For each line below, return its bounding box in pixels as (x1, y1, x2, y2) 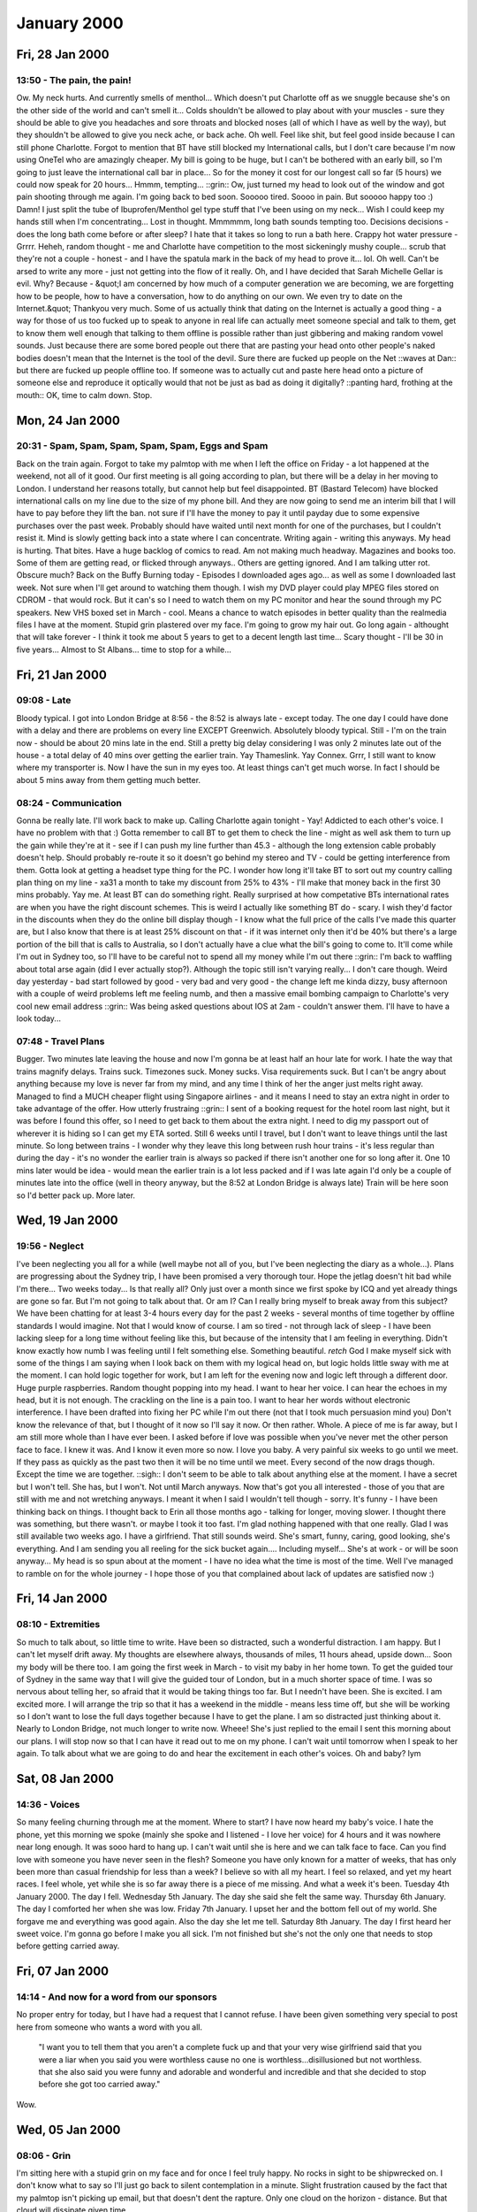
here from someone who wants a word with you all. (16, 2022, 203, 2032)
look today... (16, 1013, 62, 1024)
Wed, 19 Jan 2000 (16, 1213, 118, 1228)
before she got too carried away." (38, 2079, 161, 2090)
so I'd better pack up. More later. (16, 1190, 136, 1201)
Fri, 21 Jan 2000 (16, 667, 108, 682)
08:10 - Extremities (16, 1618, 101, 1631)
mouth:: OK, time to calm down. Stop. (16, 389, 153, 400)
